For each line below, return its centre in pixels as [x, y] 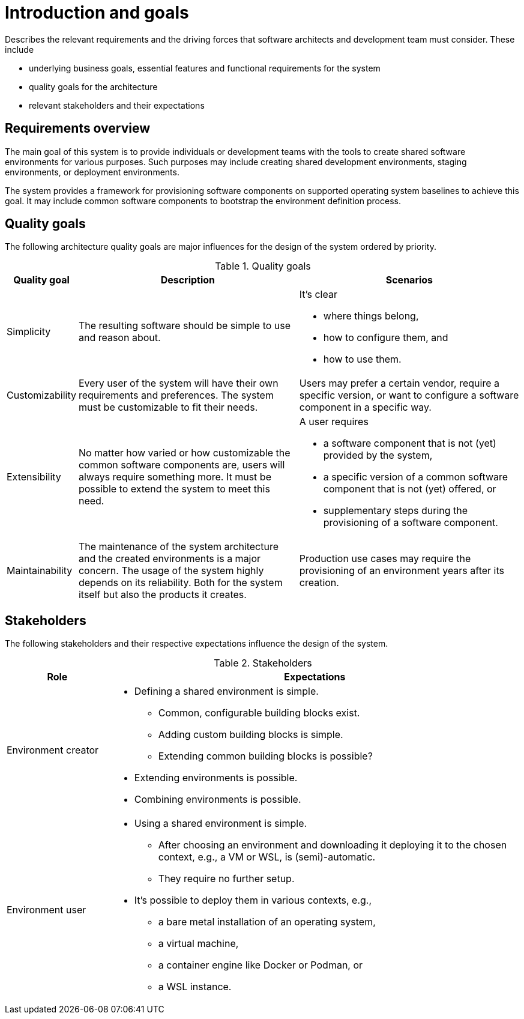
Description [188, 280]
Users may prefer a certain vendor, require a [399, 383]
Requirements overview [78, 129]
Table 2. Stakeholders [263, 663]
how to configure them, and [386, 338]
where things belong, [371, 316]
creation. [319, 583]
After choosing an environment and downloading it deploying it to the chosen [333, 845]
